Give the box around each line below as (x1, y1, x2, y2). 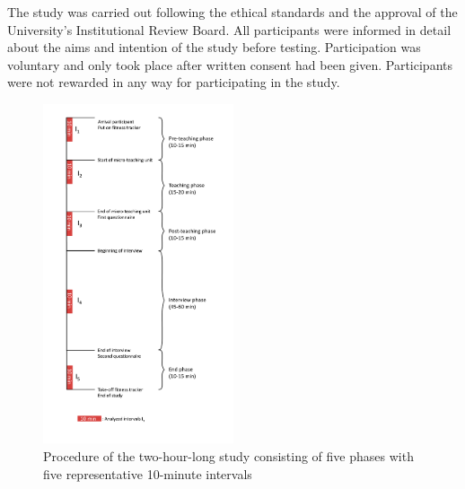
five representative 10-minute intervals (43, 464, 252, 483)
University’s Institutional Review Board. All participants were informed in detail (7, 20, 452, 39)
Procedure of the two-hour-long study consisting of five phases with (43, 447, 414, 466)
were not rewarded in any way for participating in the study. (7, 73, 340, 92)
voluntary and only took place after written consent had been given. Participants (7, 55, 452, 74)
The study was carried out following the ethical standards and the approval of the (7, 3, 458, 21)
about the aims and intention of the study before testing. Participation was (7, 38, 421, 57)
